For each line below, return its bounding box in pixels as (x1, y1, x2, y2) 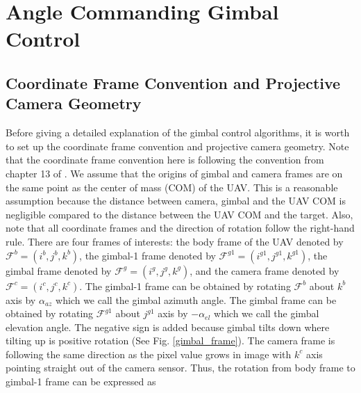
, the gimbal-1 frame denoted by (79, 248, 216, 262)
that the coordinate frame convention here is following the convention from (6, 152, 324, 167)
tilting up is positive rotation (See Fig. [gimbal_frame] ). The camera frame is (6, 333, 335, 348)
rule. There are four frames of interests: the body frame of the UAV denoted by (6, 234, 344, 248)
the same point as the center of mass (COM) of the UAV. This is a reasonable (6, 179, 338, 194)
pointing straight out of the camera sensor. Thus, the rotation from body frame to (6, 360, 355, 375)
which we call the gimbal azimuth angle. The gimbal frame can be (56, 292, 337, 307)
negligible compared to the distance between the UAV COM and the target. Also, (6, 207, 353, 221)
